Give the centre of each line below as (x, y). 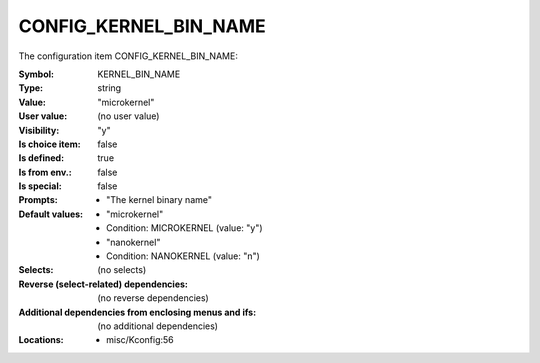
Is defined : (41, 158)
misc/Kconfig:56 (140, 340)
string (109, 88)
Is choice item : (49, 144)
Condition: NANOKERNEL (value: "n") (183, 256)
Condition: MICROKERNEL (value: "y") (185, 228)
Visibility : (39, 130)
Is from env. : (45, 172)
